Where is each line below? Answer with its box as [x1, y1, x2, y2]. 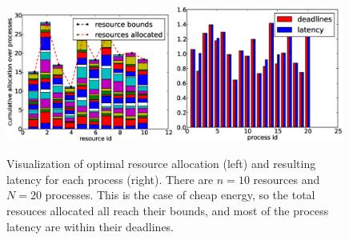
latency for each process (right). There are [6, 170, 214, 187]
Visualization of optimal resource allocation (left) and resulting [6, 155, 316, 172]
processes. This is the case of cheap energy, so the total [45, 186, 315, 203]
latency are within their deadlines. [6, 218, 174, 234]
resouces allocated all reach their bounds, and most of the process [6, 202, 329, 218]
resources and [253, 170, 320, 187]
